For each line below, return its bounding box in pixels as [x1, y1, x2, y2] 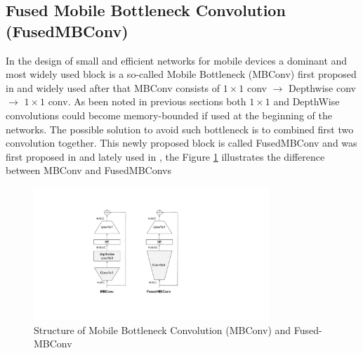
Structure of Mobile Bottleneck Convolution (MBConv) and [34, 322, 291, 337]
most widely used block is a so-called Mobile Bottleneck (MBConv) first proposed [6, 67, 357, 81]
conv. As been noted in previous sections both [48, 94, 246, 109]
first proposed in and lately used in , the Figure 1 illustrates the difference [6, 149, 325, 164]
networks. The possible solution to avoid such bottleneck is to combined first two [6, 121, 354, 136]
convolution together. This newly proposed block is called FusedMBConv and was [6, 135, 357, 150]
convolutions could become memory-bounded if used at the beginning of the [6, 107, 332, 122]
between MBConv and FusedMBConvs [6, 163, 172, 178]
